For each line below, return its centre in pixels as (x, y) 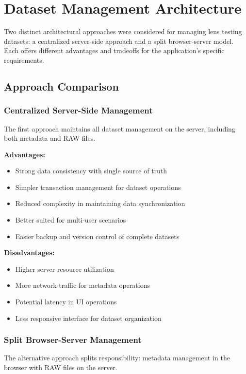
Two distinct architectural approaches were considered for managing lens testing (123, 31)
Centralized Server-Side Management (78, 110)
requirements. (24, 60)
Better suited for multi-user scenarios (71, 220)
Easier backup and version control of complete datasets (97, 236)
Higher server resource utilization (65, 269)
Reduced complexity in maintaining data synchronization (100, 203)
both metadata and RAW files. (50, 138)
